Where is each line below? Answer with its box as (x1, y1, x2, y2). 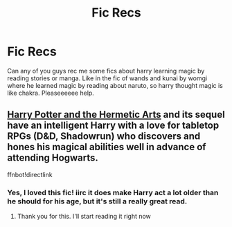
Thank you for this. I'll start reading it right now (17, 212, 151, 221)
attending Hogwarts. (7, 152, 99, 164)
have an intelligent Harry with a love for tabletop (7, 120, 220, 131)
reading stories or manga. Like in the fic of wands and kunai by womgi (7, 74, 208, 82)
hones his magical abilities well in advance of (7, 141, 206, 153)
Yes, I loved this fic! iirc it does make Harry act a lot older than (7, 188, 219, 197)
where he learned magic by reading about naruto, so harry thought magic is (7, 81, 223, 89)
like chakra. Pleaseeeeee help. (7, 89, 95, 97)
